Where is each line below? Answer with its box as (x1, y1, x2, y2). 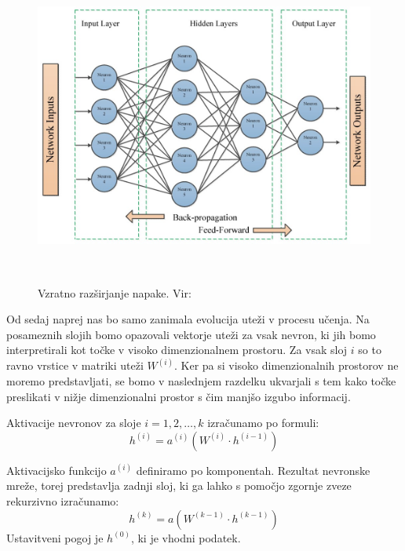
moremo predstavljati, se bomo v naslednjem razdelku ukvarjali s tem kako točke (6, 373, 396, 389)
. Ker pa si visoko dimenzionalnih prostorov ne (173, 357, 399, 374)
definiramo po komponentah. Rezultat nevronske (136, 462, 370, 478)
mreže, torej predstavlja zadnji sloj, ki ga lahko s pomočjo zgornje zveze (6, 477, 352, 494)
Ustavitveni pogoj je (6, 529, 104, 546)
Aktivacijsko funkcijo (6, 462, 107, 478)
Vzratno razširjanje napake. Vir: (38, 284, 192, 301)
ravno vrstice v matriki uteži (6, 357, 144, 374)
